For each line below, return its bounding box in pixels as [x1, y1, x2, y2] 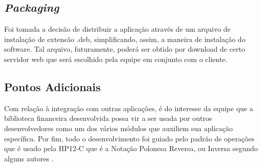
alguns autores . [4, 153, 54, 163]
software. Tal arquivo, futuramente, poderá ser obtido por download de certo [4, 44, 245, 54]
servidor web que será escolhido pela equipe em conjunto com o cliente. [4, 53, 228, 64]
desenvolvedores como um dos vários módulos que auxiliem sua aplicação [4, 122, 233, 133]
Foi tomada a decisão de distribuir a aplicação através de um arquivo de [4, 24, 231, 34]
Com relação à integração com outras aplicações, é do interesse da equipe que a [4, 102, 253, 113]
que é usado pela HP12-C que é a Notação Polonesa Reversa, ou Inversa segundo [4, 143, 258, 154]
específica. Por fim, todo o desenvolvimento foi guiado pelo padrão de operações [4, 133, 255, 143]
